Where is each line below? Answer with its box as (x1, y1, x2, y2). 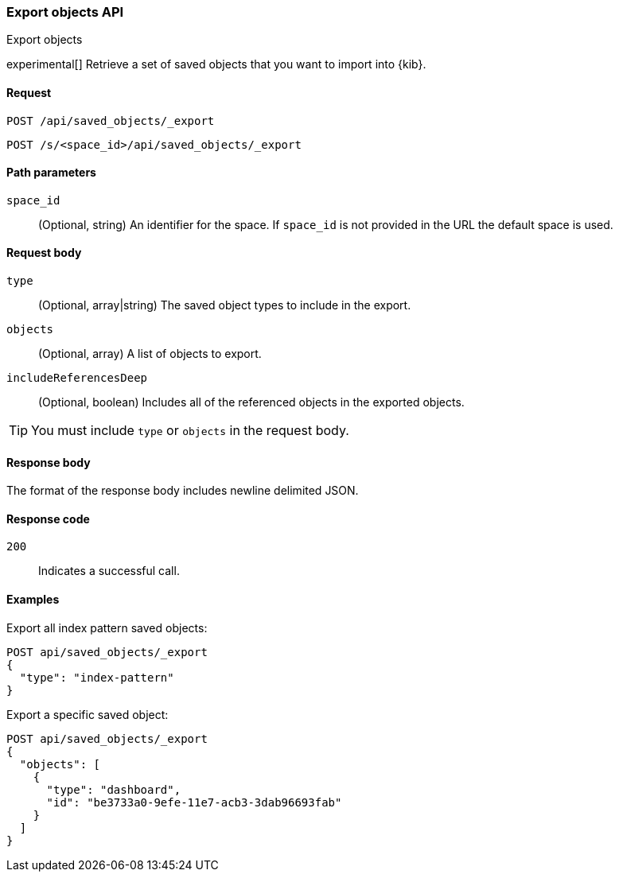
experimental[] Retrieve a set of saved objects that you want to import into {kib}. (6, 57, 426, 72)
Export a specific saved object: (6, 707, 169, 721)
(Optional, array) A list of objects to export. (38, 347, 262, 361)
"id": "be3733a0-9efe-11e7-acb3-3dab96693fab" (46, 795, 342, 809)
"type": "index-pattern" (19, 670, 174, 684)
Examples (6, 592, 60, 607)
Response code (6, 511, 90, 526)
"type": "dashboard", (46, 783, 181, 796)
